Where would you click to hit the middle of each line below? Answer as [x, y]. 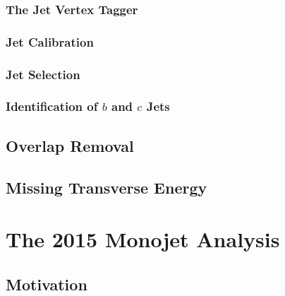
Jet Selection [43, 74]
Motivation [47, 284]
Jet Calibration [50, 41]
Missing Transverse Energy [107, 187]
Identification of [52, 106]
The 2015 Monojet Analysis [143, 239]
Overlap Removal [70, 145]
